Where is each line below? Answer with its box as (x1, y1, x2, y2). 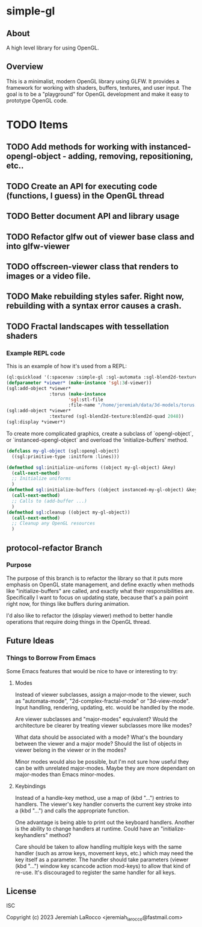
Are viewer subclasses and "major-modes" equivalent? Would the (14, 715, 178, 723)
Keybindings (14, 782, 46, 790)
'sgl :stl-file (68, 397, 103, 403)
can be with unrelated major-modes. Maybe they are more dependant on (14, 764, 195, 771)
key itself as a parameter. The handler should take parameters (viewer (14, 856, 189, 863)
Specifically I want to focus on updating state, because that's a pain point (6, 594, 188, 601)
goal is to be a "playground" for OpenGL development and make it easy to (6, 90, 189, 98)
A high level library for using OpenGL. (6, 44, 99, 51)
